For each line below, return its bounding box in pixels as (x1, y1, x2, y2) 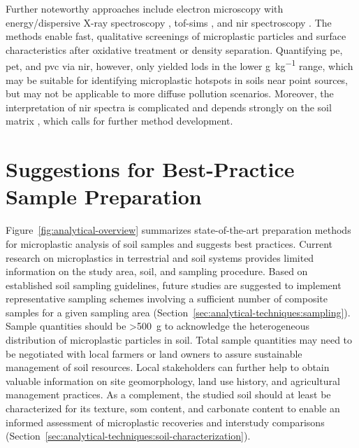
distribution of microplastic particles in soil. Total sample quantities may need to (6, 332, 353, 347)
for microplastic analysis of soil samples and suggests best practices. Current (6, 236, 333, 251)
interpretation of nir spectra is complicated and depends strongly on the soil (6, 99, 332, 114)
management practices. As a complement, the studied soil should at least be (6, 387, 331, 402)
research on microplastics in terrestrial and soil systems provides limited (6, 250, 314, 265)
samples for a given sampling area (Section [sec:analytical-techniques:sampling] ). (6, 304, 351, 319)
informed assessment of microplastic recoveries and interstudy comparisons (6, 414, 325, 429)
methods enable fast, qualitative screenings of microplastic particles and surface (6, 29, 346, 43)
